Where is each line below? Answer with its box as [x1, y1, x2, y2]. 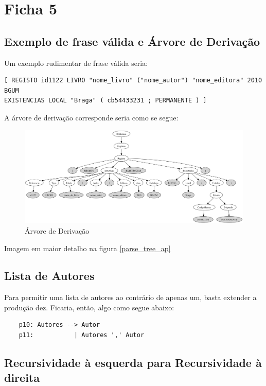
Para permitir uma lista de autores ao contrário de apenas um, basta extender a [4, 292, 257, 303]
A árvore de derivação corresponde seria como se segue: [4, 112, 179, 122]
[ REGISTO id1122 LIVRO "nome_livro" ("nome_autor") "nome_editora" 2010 [4, 77, 262, 84]
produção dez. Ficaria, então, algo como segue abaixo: [4, 302, 174, 312]
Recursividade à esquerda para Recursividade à [4, 355, 262, 371]
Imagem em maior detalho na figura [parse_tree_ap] [4, 242, 171, 253]
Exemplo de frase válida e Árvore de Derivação [4, 33, 260, 49]
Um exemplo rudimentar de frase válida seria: [4, 57, 148, 68]
